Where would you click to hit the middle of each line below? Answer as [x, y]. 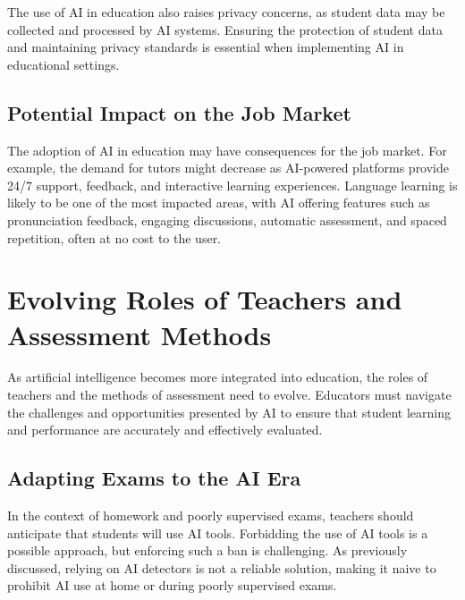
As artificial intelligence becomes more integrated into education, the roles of [218, 377]
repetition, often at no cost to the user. [114, 237]
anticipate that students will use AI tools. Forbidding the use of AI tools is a [218, 532]
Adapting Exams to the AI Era [154, 478]
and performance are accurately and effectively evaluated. [165, 430]
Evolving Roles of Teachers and [205, 299]
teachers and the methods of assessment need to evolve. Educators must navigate [229, 395]
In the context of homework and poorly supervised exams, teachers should [211, 515]
